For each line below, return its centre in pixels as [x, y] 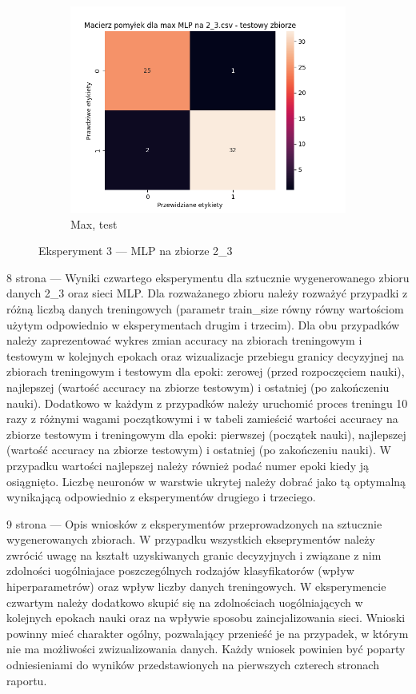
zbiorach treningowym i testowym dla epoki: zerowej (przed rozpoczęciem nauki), [206, 371]
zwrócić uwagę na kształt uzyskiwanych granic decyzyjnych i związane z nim [194, 554]
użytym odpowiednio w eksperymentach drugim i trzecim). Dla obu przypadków [203, 324]
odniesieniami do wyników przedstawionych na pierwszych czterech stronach [193, 665]
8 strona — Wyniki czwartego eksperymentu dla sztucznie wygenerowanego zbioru [208, 277]
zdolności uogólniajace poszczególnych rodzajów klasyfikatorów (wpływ [180, 570]
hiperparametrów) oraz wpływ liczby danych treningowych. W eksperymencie [196, 586]
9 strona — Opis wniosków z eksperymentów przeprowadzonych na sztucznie [194, 523]
